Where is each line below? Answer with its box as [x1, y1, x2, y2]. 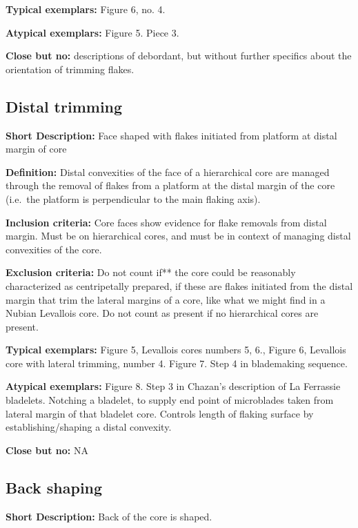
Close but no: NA [6, 442, 88, 457]
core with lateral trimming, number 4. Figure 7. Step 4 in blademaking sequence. [6, 355, 348, 370]
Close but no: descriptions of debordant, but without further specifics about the [6, 48, 352, 63]
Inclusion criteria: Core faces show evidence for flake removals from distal [6, 215, 327, 229]
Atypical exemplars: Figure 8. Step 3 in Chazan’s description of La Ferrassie [6, 379, 341, 393]
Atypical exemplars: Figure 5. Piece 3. [6, 25, 179, 39]
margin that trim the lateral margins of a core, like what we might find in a [6, 292, 326, 306]
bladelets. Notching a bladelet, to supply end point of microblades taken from [6, 393, 334, 407]
